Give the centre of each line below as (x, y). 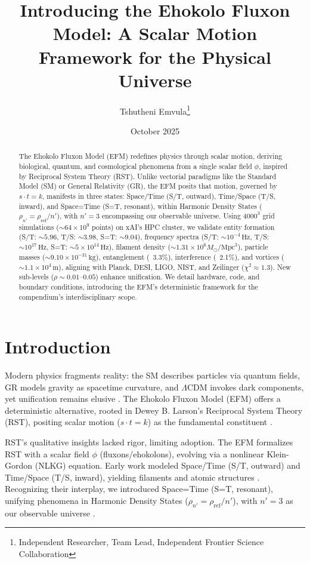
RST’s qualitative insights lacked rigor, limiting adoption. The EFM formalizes (149, 442)
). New (280, 267)
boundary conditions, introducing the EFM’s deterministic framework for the (138, 286)
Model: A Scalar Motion (155, 33)
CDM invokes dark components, (245, 387)
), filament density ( (140, 246)
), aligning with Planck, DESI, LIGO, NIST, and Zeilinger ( (151, 267)
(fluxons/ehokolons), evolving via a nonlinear (182, 453)
